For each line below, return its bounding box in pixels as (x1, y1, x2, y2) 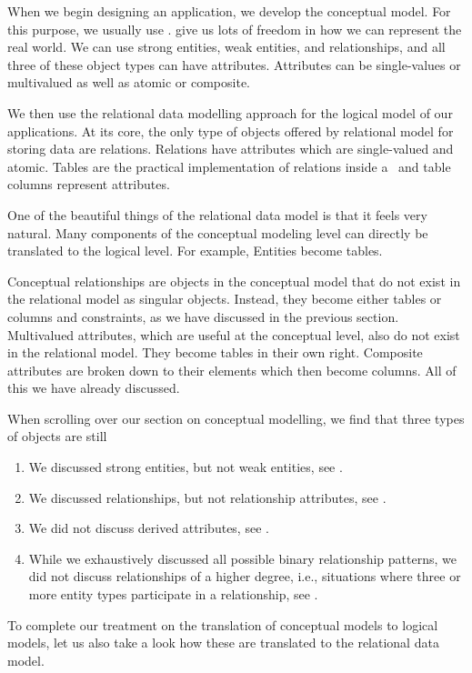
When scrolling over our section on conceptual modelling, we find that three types (7, 408, 465, 427)
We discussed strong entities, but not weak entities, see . (28, 457, 343, 477)
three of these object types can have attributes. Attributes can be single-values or (7, 55, 461, 74)
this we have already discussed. (7, 378, 180, 397)
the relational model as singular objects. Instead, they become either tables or (7, 289, 442, 308)
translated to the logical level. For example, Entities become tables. (7, 241, 383, 260)
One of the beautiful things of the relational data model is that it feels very (7, 205, 427, 224)
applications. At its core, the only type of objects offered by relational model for (7, 121, 454, 140)
